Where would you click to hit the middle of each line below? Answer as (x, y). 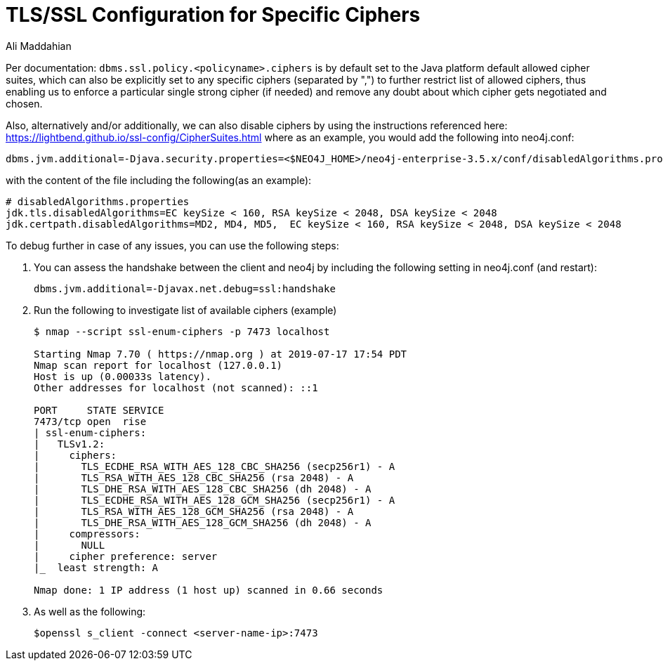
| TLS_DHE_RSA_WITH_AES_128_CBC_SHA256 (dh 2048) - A (203, 489)
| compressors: (87, 534)
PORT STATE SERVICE (99, 410)
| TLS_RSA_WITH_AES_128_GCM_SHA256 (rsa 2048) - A (194, 511)
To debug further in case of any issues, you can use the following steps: (172, 245)
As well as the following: (90, 611)
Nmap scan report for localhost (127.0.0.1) (158, 365)
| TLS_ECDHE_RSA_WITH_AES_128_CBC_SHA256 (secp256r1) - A (215, 466)
